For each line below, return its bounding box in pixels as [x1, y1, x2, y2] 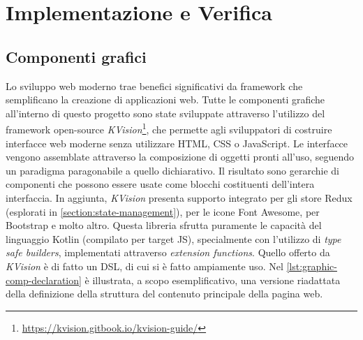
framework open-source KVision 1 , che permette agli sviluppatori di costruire [6, 120, 332, 137]
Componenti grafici [6, 45, 147, 67]
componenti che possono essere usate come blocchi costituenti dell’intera [6, 177, 315, 191]
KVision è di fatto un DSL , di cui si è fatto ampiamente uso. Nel [6, 258, 283, 273]
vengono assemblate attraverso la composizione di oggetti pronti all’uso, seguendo [6, 149, 355, 164]
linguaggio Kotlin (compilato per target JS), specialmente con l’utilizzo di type [6, 231, 341, 246]
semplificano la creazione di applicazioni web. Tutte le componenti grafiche [6, 92, 325, 107]
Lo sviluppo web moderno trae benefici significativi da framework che [6, 78, 303, 93]
